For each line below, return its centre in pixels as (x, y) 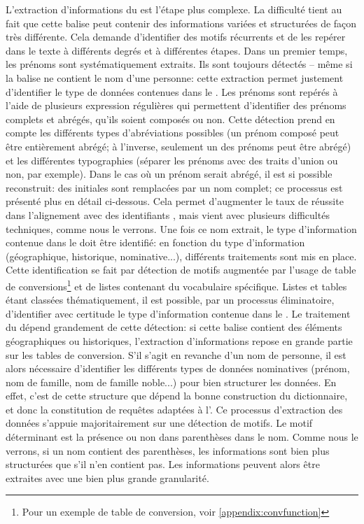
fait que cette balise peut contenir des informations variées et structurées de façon (181, 23)
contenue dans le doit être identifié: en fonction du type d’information (155, 242)
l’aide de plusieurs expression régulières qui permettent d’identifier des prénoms (176, 105)
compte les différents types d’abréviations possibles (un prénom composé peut (173, 133)
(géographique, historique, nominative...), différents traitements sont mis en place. (181, 256)
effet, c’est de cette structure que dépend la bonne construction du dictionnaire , (177, 396)
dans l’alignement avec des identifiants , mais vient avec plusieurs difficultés (168, 214)
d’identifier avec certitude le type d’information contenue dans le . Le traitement (178, 313)
